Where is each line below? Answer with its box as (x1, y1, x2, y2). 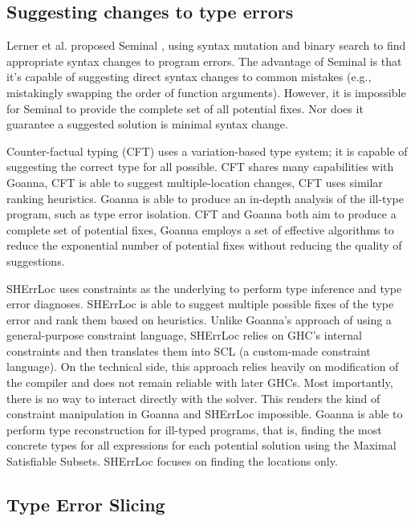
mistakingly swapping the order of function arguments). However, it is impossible (6, 83, 406, 100)
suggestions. (6, 252, 65, 269)
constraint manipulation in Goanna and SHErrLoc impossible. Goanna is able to (6, 405, 403, 422)
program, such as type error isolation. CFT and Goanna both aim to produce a (6, 206, 397, 222)
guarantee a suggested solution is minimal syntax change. (6, 116, 288, 132)
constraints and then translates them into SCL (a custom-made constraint (6, 342, 371, 359)
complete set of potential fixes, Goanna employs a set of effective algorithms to (6, 221, 394, 238)
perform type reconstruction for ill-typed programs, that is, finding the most (6, 421, 382, 438)
